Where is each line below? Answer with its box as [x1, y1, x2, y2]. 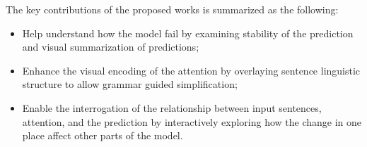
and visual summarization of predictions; [22, 39, 199, 54]
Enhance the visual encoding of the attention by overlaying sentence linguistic [22, 63, 361, 77]
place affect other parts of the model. [22, 128, 183, 143]
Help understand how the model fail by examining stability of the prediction [22, 25, 354, 40]
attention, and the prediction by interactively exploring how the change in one [22, 114, 362, 129]
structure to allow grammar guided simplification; [22, 77, 238, 91]
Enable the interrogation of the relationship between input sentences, [22, 100, 322, 115]
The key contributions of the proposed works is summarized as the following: [6, 2, 339, 16]
